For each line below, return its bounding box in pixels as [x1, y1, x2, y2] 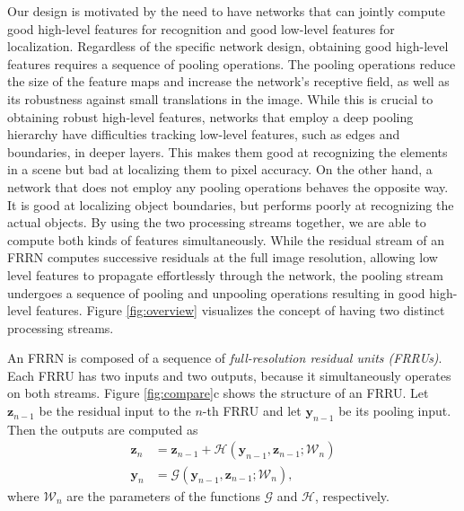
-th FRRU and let [202, 401, 302, 420]
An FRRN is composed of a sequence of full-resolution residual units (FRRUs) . [7, 348, 442, 367]
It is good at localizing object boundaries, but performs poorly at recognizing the [7, 195, 454, 214]
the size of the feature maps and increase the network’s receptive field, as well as [7, 72, 450, 91]
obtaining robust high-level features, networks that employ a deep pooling [7, 107, 414, 126]
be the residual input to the [39, 401, 191, 420]
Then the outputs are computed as [7, 419, 198, 438]
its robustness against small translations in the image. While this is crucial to [7, 89, 433, 108]
